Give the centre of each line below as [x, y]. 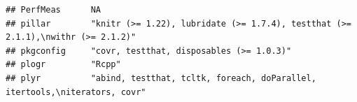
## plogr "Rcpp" [63, 65]
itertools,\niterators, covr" [76, 92]
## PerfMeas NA [54, 10]
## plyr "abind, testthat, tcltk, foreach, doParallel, [161, 78]
